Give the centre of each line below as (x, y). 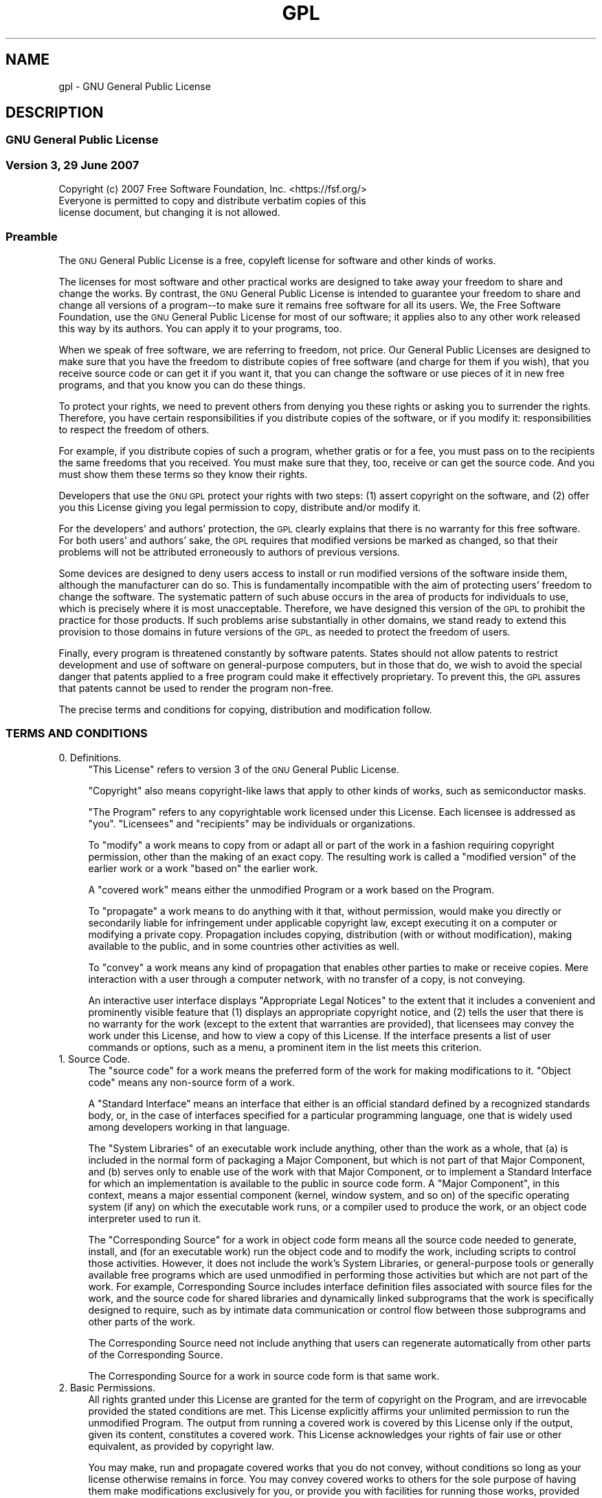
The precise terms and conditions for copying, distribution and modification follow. (245, 709)
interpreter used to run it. (145, 1218)
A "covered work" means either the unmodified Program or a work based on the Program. (291, 889)
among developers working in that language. (189, 1127)
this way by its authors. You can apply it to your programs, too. (200, 328)
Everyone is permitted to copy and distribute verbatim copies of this (212, 201)
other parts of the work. (142, 1321)
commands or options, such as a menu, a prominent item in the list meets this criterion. (285, 1047)
